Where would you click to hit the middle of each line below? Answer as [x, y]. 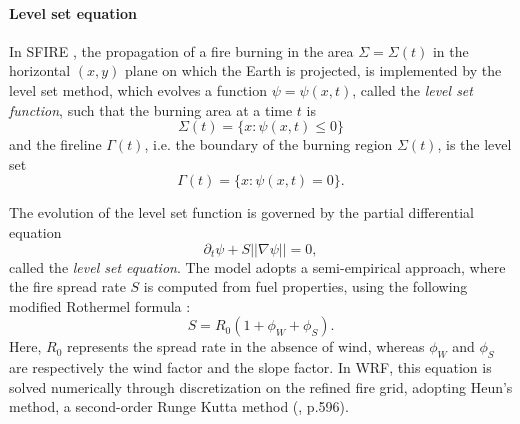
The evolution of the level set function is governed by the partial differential [241, 212]
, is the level [474, 144]
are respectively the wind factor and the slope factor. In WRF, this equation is [250, 367]
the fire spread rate [67, 286]
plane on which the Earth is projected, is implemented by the [313, 70]
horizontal [40, 70]
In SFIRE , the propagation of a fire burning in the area [181, 50]
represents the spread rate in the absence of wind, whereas [245, 346]
